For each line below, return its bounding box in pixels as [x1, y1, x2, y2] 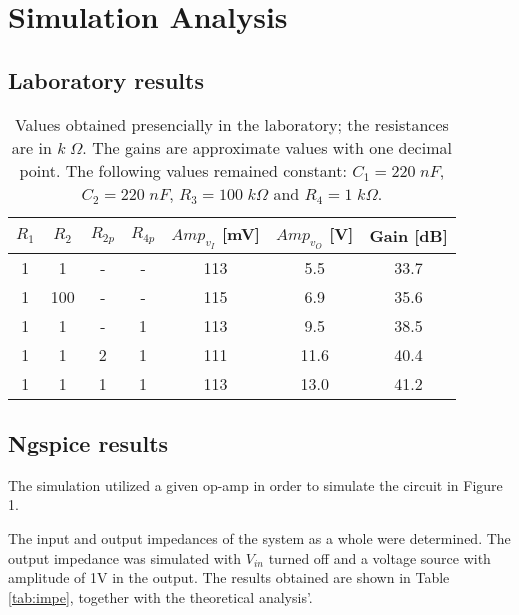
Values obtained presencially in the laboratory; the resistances [14, 112, 449, 136]
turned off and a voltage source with [268, 547, 491, 568]
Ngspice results [8, 427, 169, 458]
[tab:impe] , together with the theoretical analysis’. [8, 586, 313, 607]
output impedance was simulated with [8, 547, 242, 568]
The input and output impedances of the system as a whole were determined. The [8, 527, 511, 548]
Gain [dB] [369, 223, 448, 247]
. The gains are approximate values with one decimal [82, 135, 452, 159]
